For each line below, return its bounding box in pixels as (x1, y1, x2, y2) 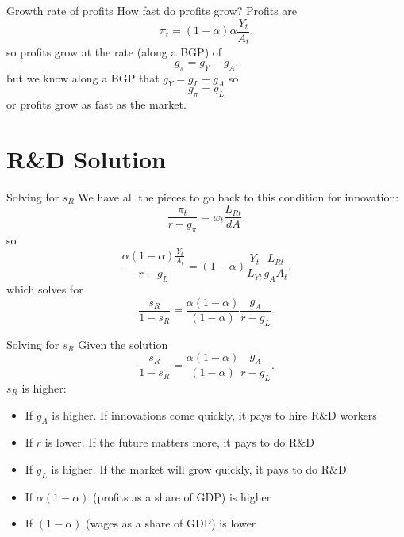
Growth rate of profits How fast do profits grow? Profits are (6, 2, 298, 18)
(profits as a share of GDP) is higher (92, 488, 271, 504)
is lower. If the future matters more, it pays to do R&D (44, 434, 314, 451)
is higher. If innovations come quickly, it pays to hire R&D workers (52, 406, 377, 423)
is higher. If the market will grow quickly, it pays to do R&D (51, 461, 347, 477)
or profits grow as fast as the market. (6, 96, 187, 113)
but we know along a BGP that (6, 69, 160, 86)
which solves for (6, 281, 83, 297)
